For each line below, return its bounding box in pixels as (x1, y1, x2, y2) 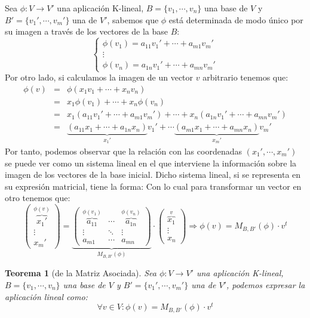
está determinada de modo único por (168, 13, 303, 26)
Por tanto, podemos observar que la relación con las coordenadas (5, 144, 242, 157)
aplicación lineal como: (5, 290, 88, 302)
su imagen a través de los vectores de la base (5, 25, 168, 38)
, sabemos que (107, 13, 159, 26)
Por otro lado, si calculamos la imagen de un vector (5, 71, 194, 84)
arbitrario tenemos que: (202, 71, 288, 84)
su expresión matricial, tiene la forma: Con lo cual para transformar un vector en (5, 180, 302, 192)
